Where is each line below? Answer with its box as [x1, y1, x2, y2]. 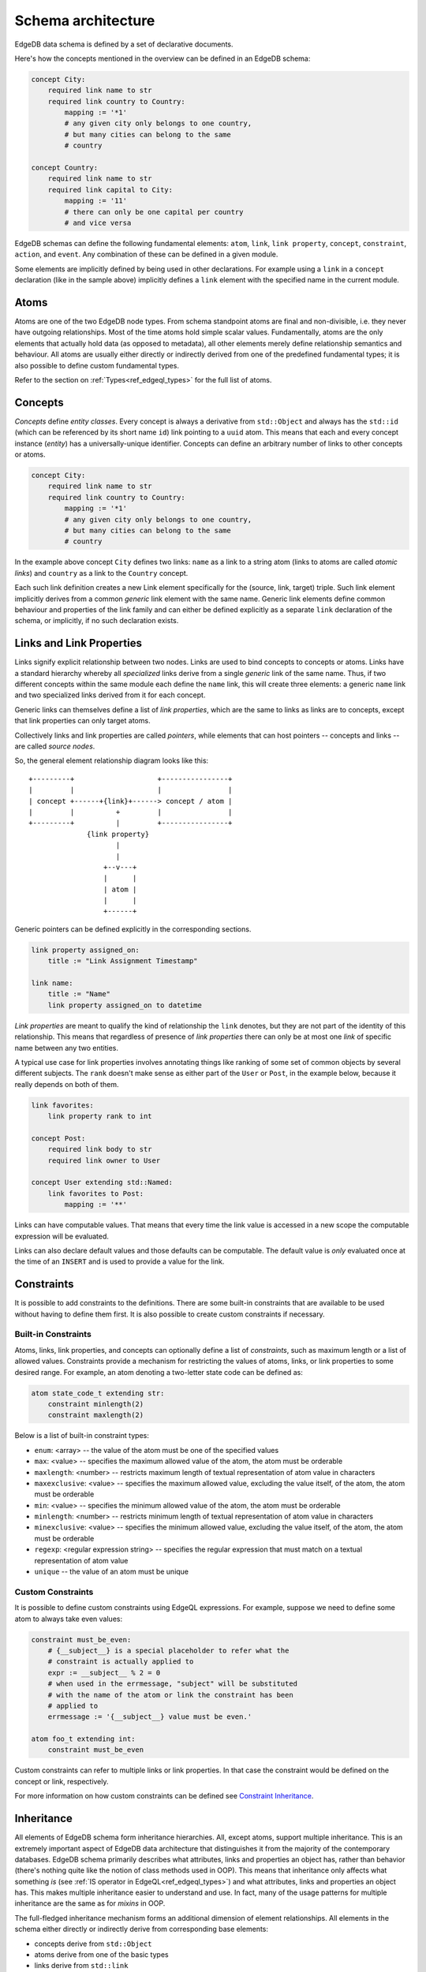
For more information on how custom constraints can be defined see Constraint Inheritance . [14, 1791, 314, 1801]
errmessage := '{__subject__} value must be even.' [47, 1712, 252, 1721]
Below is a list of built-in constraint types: [14, 1431, 149, 1440]
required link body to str [47, 1145, 153, 1154]
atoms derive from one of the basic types [34, 1950, 169, 1959]
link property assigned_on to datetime [47, 1000, 203, 1010]
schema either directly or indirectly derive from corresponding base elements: [14, 1925, 268, 1934]
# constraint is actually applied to [47, 1657, 194, 1666]
